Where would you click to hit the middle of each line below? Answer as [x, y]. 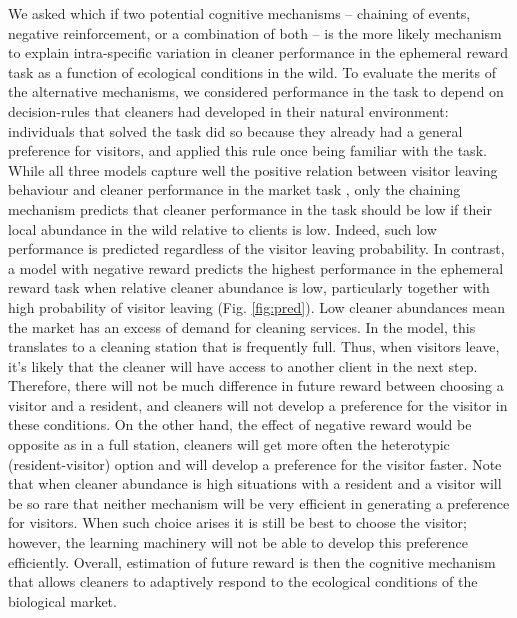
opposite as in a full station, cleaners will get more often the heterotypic [229, 444]
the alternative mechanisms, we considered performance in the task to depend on [256, 91]
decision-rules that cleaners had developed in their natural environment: [228, 110]
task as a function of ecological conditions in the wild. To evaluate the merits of [252, 71]
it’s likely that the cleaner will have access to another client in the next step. [243, 365]
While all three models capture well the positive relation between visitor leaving [253, 169]
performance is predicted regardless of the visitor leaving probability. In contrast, [256, 248]
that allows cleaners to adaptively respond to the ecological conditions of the [243, 581]
